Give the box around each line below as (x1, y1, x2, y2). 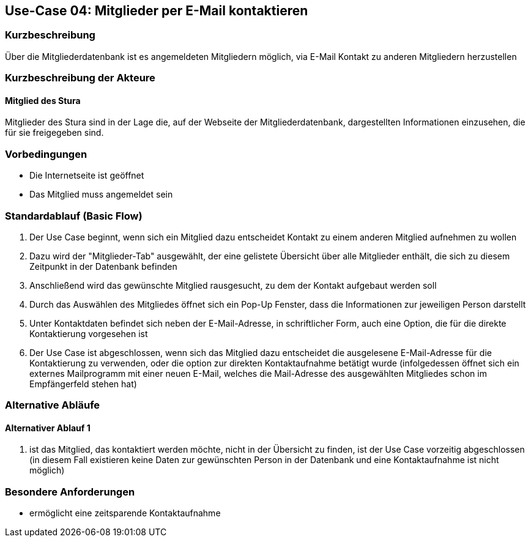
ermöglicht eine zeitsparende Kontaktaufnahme (29, 508, 221, 519)
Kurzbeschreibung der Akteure (5, 72, 155, 84)
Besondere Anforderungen (5, 485, 135, 498)
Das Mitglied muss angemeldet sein (29, 189, 173, 200)
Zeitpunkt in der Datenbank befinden (29, 261, 177, 272)
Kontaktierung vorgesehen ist (29, 328, 148, 339)
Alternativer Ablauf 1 (5, 422, 91, 433)
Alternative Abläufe (5, 399, 100, 412)
